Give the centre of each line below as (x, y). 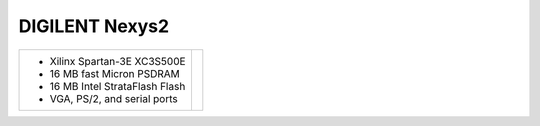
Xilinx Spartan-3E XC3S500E (117, 61)
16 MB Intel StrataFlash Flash (117, 86)
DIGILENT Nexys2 (94, 26)
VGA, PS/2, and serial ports (114, 98)
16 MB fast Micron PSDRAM (114, 73)
